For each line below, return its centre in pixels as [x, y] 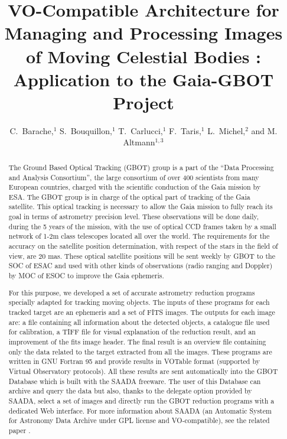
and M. [264, 130]
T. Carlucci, [141, 130]
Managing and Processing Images [143, 33]
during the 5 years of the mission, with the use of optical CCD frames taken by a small [142, 226]
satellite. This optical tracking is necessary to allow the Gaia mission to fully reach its [141, 207]
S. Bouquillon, [86, 130]
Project [143, 102]
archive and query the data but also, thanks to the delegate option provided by [130, 391]
